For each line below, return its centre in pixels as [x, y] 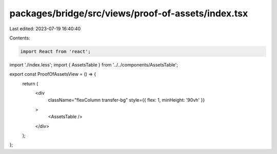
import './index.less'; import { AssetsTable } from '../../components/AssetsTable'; [94, 64]
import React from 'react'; [55, 51]
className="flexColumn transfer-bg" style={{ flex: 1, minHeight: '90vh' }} [126, 100]
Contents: [20, 38]
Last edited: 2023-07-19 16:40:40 [45, 29]
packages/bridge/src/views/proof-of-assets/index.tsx [129, 13]
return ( [30, 83]
